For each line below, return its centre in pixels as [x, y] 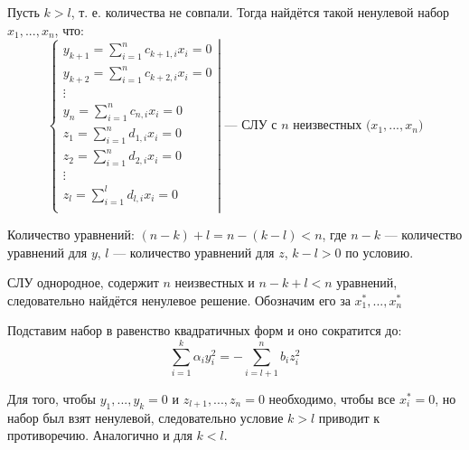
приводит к [349, 417]
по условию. [380, 252]
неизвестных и [215, 282]
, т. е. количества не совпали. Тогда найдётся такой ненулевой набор [260, 12]
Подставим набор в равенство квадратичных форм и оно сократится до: [205, 330]
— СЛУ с [251, 126]
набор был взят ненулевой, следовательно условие [145, 417]
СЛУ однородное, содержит [83, 282]
